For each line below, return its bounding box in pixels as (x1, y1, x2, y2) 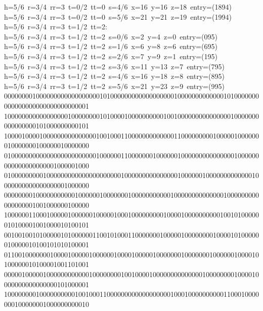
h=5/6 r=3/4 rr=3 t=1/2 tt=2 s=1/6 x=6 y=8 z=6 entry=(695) (4, 41, 217, 52)
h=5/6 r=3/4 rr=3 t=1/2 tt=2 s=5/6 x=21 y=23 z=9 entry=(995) (4, 80, 225, 91)
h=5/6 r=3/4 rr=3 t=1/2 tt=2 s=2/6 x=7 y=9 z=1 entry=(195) (4, 51, 217, 61)
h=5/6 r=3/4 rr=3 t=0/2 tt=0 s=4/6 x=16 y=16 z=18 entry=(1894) (4, 2, 232, 12)
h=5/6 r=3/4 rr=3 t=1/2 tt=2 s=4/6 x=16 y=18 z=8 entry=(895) (4, 71, 225, 81)
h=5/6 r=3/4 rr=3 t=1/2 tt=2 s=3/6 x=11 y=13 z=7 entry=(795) (4, 61, 225, 71)
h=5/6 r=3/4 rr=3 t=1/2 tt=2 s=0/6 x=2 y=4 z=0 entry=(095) (4, 31, 217, 41)
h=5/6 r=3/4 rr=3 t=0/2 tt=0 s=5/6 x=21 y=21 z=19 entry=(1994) (4, 11, 232, 22)
